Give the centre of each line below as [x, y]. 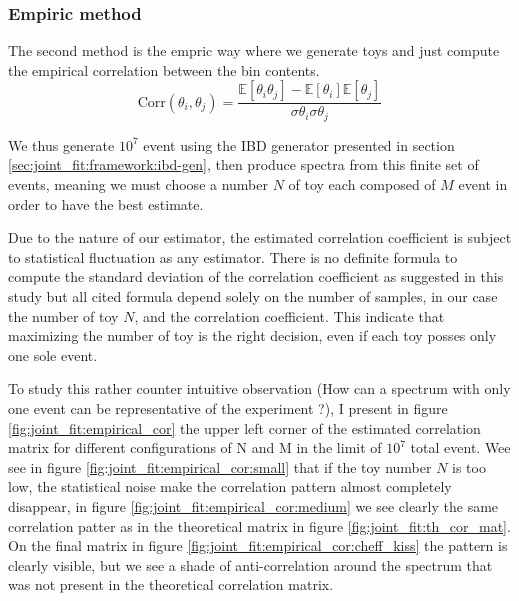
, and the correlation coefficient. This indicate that [289, 315]
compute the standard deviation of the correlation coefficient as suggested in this [256, 276]
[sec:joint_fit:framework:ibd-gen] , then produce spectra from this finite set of [243, 164]
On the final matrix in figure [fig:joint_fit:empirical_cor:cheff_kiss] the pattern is [258, 545]
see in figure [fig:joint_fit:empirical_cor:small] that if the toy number [220, 466]
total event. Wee [460, 447]
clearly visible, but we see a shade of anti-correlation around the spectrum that [250, 564]
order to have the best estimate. [106, 203]
